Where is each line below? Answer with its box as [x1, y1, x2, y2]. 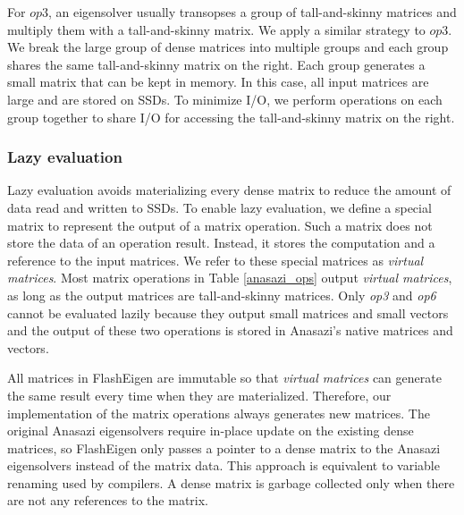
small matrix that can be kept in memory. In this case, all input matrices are [7, 72, 429, 91]
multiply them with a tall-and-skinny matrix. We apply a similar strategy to [7, 20, 426, 38]
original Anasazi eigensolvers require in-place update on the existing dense [7, 421, 414, 440]
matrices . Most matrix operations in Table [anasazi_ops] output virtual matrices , [7, 268, 452, 287]
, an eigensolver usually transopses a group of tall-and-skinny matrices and [47, 3, 457, 21]
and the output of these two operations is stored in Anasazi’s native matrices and [7, 321, 453, 340]
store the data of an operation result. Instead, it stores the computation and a [7, 233, 435, 252]
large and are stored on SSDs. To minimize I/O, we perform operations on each [7, 89, 443, 108]
